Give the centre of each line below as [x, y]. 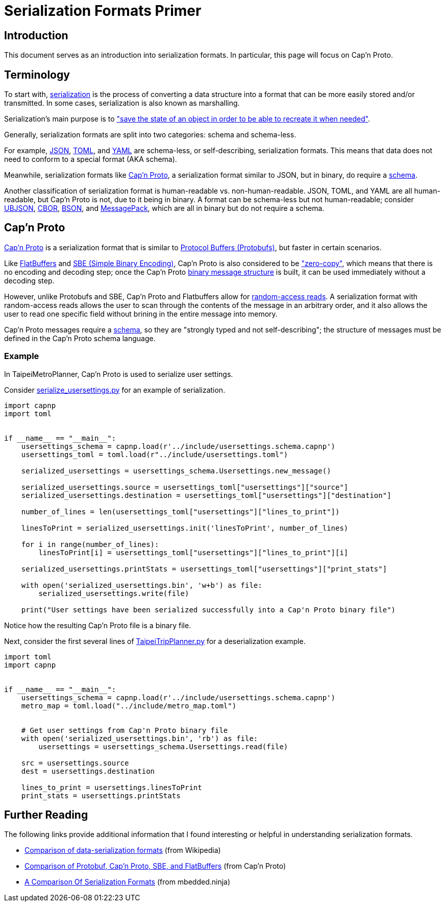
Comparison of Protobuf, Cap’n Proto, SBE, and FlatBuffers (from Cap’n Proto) [155, 866]
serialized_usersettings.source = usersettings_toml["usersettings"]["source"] [185, 487]
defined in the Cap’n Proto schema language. [80, 338]
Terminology [37, 75]
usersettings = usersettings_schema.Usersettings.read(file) [163, 746]
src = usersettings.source [75, 763]
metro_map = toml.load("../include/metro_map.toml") [129, 706]
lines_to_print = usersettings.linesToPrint [112, 787]
